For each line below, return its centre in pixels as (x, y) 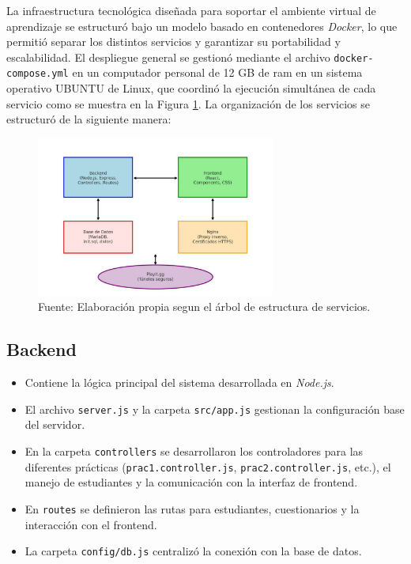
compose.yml (38, 74)
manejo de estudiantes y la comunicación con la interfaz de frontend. (191, 482)
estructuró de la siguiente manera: (89, 119)
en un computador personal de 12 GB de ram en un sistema (217, 72)
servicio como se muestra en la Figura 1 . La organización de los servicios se (188, 103)
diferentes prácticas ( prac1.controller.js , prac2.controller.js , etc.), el (208, 466)
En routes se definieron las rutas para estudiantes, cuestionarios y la (192, 508)
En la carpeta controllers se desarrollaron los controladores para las (194, 450)
